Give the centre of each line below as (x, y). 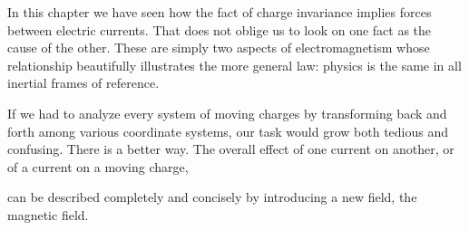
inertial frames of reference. (83, 83)
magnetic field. (48, 214)
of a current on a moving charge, (98, 166)
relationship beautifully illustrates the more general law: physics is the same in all (234, 65)
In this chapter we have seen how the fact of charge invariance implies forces (220, 12)
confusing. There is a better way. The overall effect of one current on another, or (231, 149)
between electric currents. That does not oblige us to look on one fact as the (220, 29)
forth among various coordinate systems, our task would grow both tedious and (228, 131)
